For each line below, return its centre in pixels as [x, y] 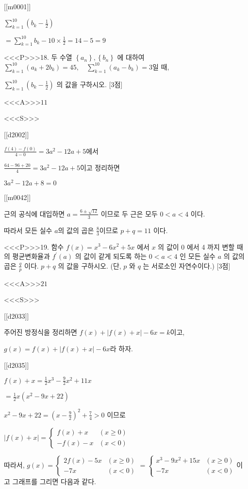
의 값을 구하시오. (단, [90, 265]
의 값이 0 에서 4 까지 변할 [196, 246]
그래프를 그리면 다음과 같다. [54, 481]
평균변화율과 [31, 256]
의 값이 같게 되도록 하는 [111, 256]
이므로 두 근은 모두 [129, 213]
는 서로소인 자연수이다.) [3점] [187, 265]
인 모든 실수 [198, 256]
